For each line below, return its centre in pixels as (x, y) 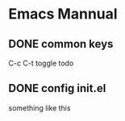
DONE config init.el (57, 88)
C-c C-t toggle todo (41, 63)
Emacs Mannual (63, 14)
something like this (40, 108)
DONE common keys (61, 44)
